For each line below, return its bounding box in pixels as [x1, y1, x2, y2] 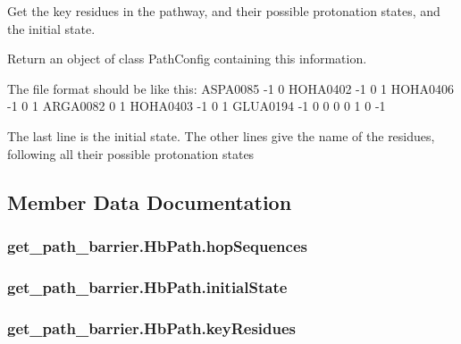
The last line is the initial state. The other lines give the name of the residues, [7, 126, 435, 145]
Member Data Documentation [7, 188, 292, 215]
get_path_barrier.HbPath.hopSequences [7, 234, 307, 256]
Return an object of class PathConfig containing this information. [7, 49, 367, 68]
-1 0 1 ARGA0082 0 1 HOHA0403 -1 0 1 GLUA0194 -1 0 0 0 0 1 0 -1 [7, 96, 386, 115]
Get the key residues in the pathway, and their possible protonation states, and [7, 2, 440, 20]
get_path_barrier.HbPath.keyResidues [7, 316, 296, 339]
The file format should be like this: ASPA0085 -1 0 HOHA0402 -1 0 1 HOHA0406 [7, 79, 455, 97]
